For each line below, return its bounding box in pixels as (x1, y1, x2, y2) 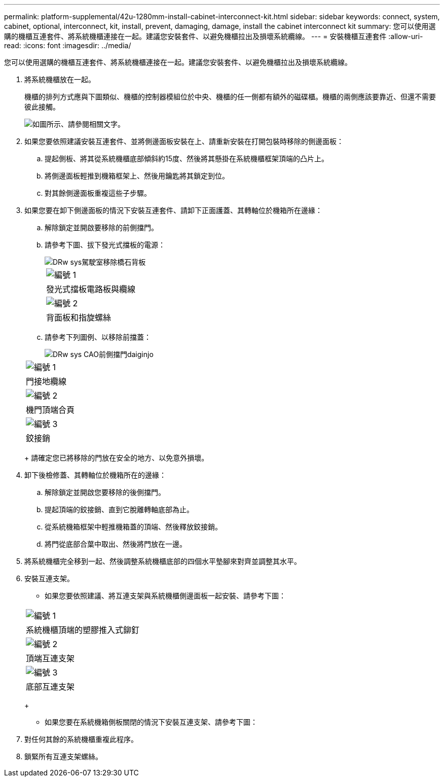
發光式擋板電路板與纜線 (46, 284, 136, 294)
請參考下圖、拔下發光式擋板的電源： (45, 240, 165, 249)
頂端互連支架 (26, 653, 75, 663)
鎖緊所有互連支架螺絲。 (24, 752, 102, 761)
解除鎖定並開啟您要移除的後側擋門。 (45, 488, 165, 496)
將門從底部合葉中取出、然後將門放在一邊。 (45, 540, 187, 548)
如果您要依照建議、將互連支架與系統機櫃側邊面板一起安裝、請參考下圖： (45, 591, 286, 600)
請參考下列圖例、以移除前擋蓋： (45, 333, 151, 341)
